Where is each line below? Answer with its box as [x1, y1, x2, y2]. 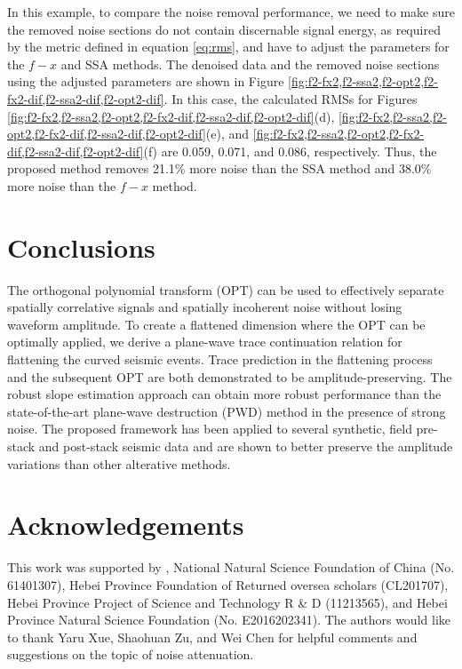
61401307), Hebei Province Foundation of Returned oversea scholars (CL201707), [7, 575, 449, 593]
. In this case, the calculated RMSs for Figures [163, 89, 418, 108]
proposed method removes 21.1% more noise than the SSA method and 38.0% [7, 159, 432, 178]
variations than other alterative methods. [7, 454, 231, 473]
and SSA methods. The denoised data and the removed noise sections [60, 54, 440, 73]
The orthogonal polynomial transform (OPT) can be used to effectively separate [7, 280, 444, 299]
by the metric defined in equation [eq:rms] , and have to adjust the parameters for [7, 37, 450, 56]
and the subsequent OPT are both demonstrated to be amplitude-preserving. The [7, 367, 452, 386]
